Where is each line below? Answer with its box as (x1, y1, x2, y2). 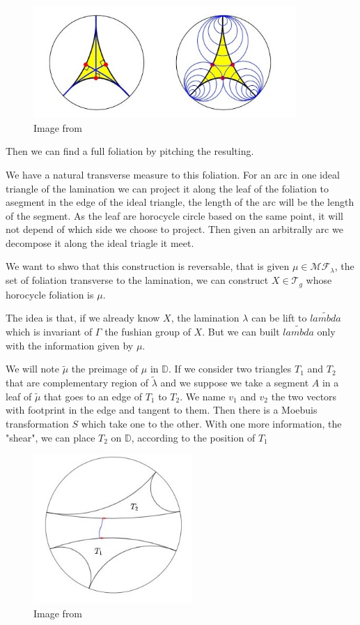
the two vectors (271, 389, 337, 403)
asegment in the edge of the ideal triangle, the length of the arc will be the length (6, 195, 354, 209)
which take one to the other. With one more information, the (81, 416, 342, 430)
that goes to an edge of (44, 389, 142, 403)
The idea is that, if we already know (6, 310, 160, 325)
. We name (180, 389, 226, 403)
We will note (6, 361, 59, 376)
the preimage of (71, 361, 139, 376)
